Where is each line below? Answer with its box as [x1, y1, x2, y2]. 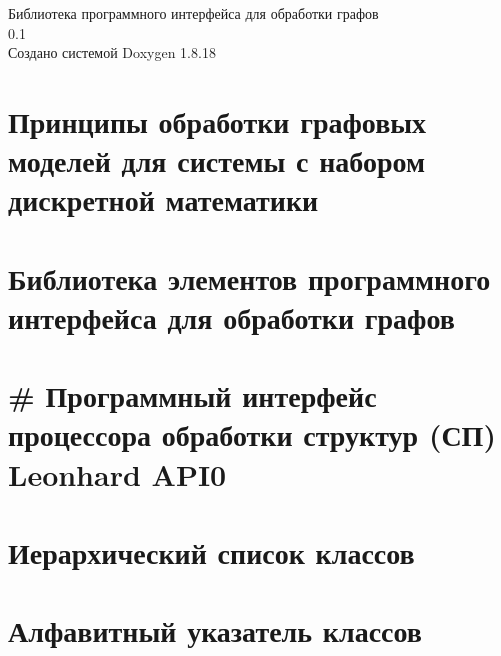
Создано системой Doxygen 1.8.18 [8, 42, 216, 63]
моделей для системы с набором [8, 140, 426, 181]
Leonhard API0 [8, 453, 227, 494]
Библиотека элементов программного [8, 257, 491, 298]
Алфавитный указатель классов [8, 610, 422, 651]
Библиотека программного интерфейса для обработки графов [8, 3, 379, 23]
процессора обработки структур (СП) [8, 414, 496, 455]
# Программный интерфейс [8, 375, 377, 416]
